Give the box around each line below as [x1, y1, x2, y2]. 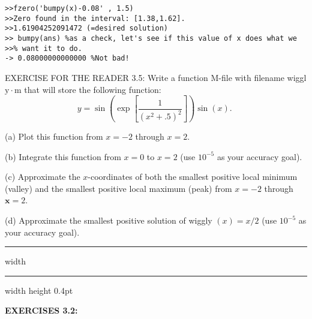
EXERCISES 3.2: [5, 304, 78, 317]
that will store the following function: [24, 83, 161, 95]
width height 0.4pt [5, 284, 73, 296]
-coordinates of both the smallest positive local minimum [88, 170, 298, 183]
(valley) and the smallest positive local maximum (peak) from [5, 182, 232, 194]
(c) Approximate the [5, 170, 80, 183]
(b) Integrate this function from [5, 150, 121, 162]
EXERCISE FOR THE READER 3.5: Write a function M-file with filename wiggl [5, 71, 307, 83]
